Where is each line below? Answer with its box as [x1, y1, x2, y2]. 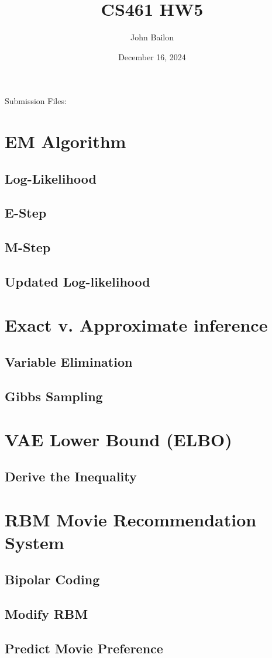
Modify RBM [5, 605, 88, 623]
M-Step [5, 238, 51, 256]
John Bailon [130, 31, 174, 43]
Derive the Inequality [5, 467, 137, 485]
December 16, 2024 [118, 50, 186, 63]
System [5, 530, 64, 554]
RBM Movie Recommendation [5, 507, 257, 531]
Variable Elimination [5, 353, 133, 371]
